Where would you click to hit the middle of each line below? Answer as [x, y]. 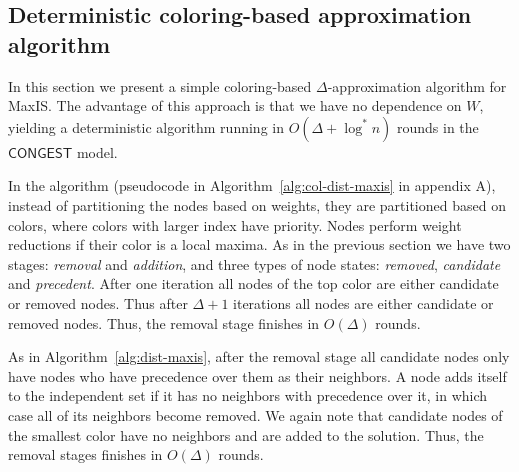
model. [97, 151]
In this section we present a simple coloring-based [160, 85]
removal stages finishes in [85, 454]
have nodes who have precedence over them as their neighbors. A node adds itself [257, 375]
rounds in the [438, 126]
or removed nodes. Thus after [98, 302]
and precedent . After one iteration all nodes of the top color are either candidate [253, 283]
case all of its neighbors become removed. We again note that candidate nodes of [255, 414]
